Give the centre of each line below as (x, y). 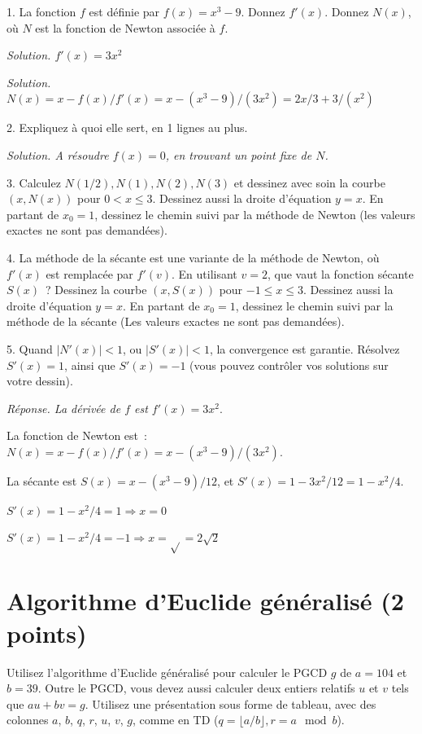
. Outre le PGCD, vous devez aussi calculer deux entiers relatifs (196, 688)
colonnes (28, 720)
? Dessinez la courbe (96, 290)
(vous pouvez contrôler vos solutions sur (289, 365)
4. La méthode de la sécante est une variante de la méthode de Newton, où (193, 257)
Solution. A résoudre (58, 154)
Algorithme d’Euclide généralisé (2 (205, 601)
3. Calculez (34, 182)
